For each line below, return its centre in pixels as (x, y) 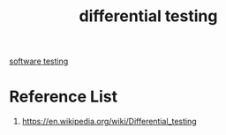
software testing (39, 61)
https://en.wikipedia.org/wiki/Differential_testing (109, 122)
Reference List (63, 97)
